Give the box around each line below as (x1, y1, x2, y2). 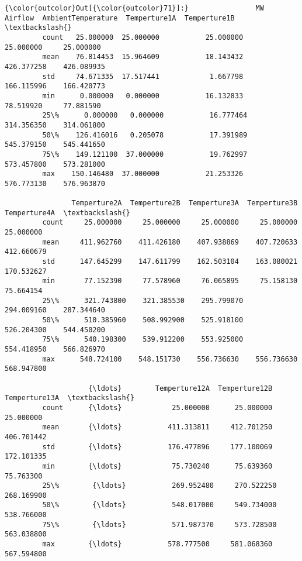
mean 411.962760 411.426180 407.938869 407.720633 (42, 238, 298, 246)
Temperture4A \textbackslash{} (5, 208, 130, 217)
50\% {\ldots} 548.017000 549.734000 (42, 501, 277, 510)
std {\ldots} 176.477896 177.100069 (42, 442, 273, 451)
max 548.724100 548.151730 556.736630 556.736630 (42, 355, 298, 363)
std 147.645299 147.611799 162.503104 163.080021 (42, 257, 298, 266)
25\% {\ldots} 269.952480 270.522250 (42, 481, 277, 490)
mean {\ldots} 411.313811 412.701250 (42, 423, 273, 432)
